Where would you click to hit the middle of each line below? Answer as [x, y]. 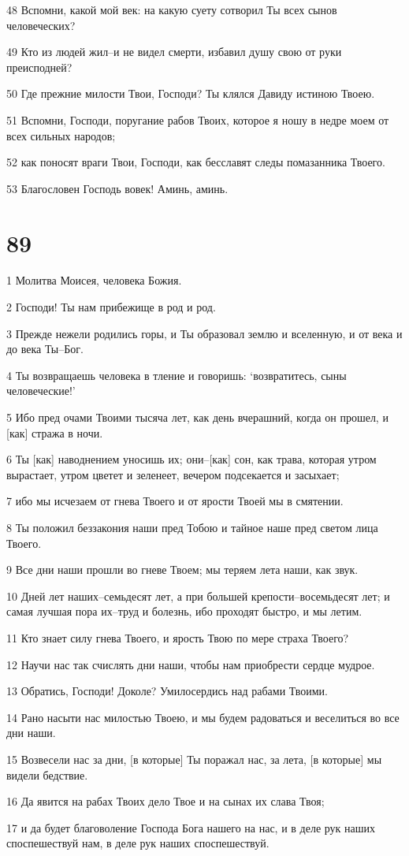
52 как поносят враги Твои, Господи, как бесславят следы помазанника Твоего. [196, 162]
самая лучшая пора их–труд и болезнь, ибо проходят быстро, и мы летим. [184, 611]
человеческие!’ [41, 391]
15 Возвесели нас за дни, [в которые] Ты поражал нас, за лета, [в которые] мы [194, 759]
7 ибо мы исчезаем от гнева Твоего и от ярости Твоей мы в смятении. [175, 501]
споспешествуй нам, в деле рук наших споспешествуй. [138, 843]
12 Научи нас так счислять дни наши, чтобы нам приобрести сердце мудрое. [191, 664]
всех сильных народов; [61, 135]
